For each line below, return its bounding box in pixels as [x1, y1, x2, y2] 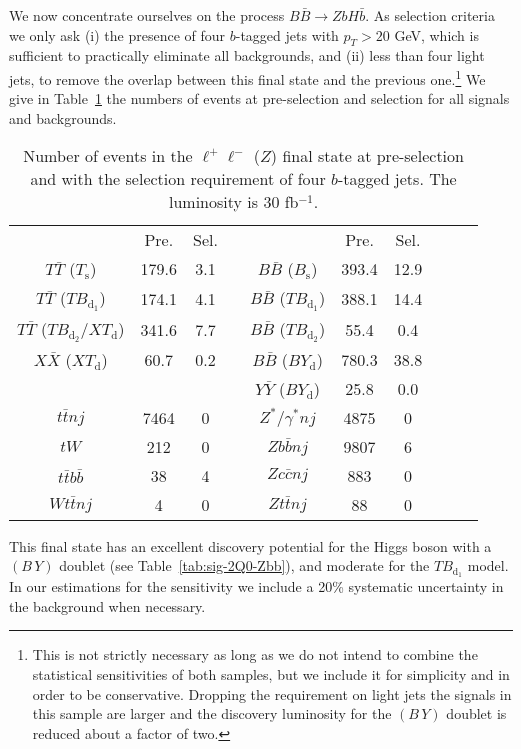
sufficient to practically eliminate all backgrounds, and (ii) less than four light [9, 45, 485, 66]
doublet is [446, 703, 507, 724]
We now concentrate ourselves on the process [9, 5, 285, 25]
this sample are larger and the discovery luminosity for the [32, 703, 392, 724]
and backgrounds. [9, 107, 117, 128]
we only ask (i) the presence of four [9, 24, 226, 45]
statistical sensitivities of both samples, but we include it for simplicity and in [32, 664, 510, 685]
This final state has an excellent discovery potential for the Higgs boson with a [9, 535, 492, 556]
